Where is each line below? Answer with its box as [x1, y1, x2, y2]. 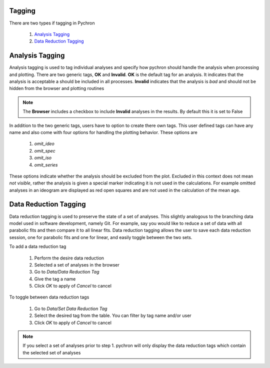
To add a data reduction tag [9, 243, 66, 249]
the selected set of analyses [22, 349, 81, 355]
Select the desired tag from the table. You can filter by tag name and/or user [34, 312, 192, 318]
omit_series [34, 161, 58, 167]
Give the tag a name [34, 275, 76, 282]
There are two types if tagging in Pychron [9, 20, 95, 26]
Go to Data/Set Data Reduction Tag [34, 305, 107, 311]
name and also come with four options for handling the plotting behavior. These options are [9, 129, 197, 135]
